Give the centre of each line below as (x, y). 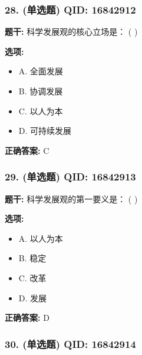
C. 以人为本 (41, 111)
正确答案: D (27, 318)
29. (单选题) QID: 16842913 (70, 177)
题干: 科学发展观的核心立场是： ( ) (71, 32)
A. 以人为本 (41, 238)
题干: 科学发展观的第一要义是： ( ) (71, 198)
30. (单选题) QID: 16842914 (70, 344)
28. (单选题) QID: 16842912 (70, 9)
